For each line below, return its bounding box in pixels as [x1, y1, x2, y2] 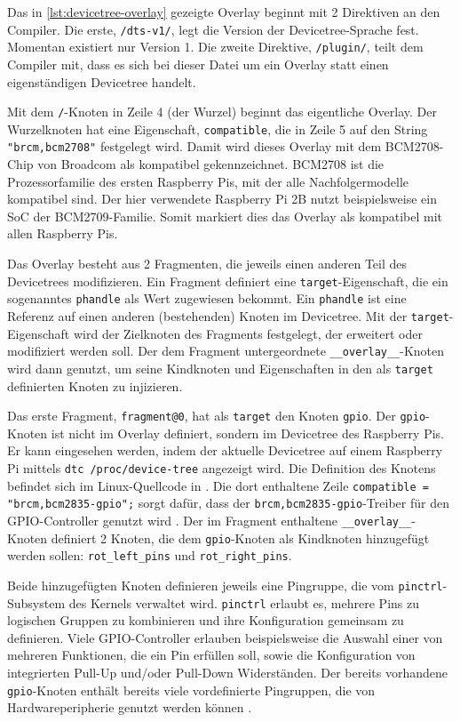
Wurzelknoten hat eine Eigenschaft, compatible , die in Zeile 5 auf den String [7, 119, 428, 138]
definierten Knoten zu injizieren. [7, 376, 183, 395]
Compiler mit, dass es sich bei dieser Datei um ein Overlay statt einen [7, 54, 389, 73]
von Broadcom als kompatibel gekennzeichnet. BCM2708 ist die [37, 155, 385, 173]
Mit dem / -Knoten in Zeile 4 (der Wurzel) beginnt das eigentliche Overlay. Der [7, 102, 437, 121]
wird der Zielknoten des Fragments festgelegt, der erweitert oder [73, 324, 424, 342]
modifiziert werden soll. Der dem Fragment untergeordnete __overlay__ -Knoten [7, 341, 445, 360]
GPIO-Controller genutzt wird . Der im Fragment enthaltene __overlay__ [7, 510, 412, 529]
